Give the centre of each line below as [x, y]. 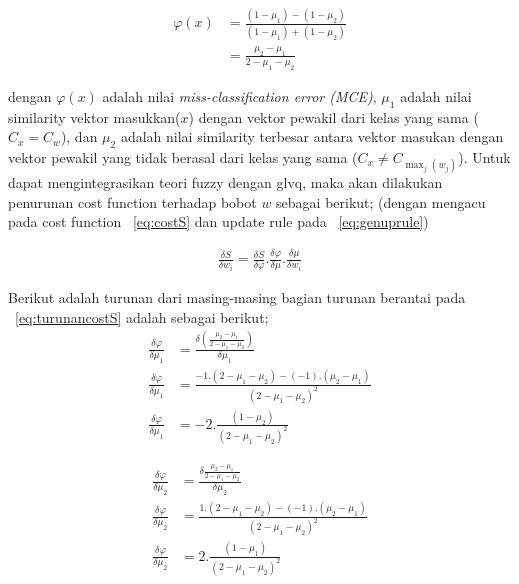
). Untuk [484, 156]
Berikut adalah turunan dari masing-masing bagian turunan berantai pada [237, 297]
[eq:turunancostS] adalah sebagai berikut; [142, 316]
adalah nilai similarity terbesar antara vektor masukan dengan [312, 136]
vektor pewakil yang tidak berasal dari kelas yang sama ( [183, 156]
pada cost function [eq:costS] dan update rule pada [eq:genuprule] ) [218, 221]
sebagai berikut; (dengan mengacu [381, 201]
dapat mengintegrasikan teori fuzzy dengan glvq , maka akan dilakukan [225, 182]
